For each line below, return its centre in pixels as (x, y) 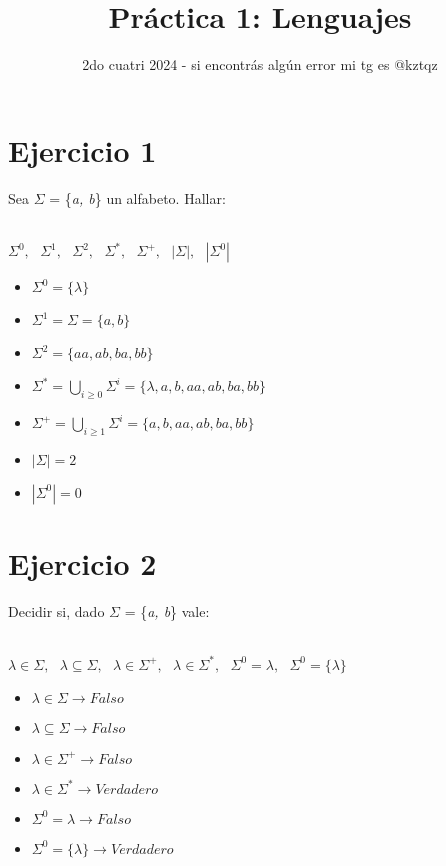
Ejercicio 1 (82, 149)
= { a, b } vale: (167, 611)
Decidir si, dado (56, 611)
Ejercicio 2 (82, 563)
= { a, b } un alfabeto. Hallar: (137, 197)
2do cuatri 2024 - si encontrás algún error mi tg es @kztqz (260, 64)
